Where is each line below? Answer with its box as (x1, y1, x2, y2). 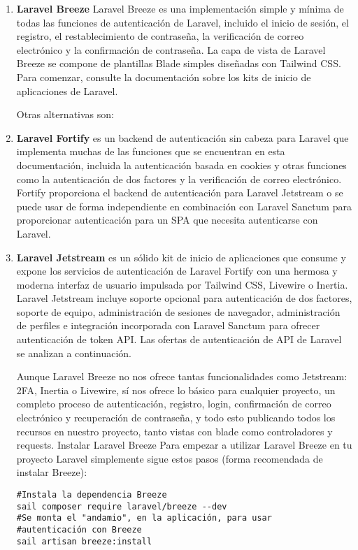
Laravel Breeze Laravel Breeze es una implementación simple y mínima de (16, 1, 344, 15)
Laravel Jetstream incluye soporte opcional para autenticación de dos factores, (16, 291, 352, 305)
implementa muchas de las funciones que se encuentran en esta (16, 144, 285, 159)
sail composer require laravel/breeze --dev (16, 501, 227, 512)
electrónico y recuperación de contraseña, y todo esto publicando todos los (16, 410, 336, 425)
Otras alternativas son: (16, 107, 114, 122)
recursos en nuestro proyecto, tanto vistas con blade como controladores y (16, 424, 333, 438)
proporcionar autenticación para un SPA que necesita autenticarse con (16, 212, 318, 227)
